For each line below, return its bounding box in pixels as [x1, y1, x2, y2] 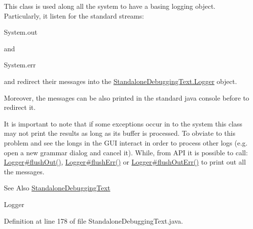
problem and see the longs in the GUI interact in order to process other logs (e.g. [4, 137, 248, 147]
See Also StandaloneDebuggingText [4, 183, 111, 193]
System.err [4, 60, 36, 70]
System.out [4, 27, 38, 37]
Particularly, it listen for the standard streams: [4, 10, 144, 21]
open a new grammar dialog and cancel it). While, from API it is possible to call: [4, 147, 248, 157]
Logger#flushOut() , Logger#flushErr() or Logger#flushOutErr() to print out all [4, 157, 246, 167]
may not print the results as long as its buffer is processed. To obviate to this [4, 128, 235, 138]
